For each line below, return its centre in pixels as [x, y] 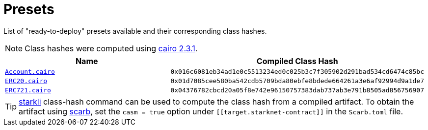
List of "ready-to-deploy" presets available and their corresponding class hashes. [135, 31]
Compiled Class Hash [297, 61]
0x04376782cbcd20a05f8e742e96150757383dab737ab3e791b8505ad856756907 [297, 90]
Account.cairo [30, 71]
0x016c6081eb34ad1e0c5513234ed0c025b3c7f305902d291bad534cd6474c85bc [297, 71]
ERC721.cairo [28, 90]
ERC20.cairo [26, 81]
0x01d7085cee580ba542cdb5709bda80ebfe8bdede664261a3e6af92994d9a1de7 [297, 81]
